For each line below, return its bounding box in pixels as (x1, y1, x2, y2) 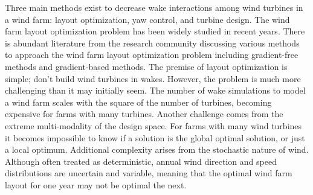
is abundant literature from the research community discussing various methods (5, 36, 300, 49)
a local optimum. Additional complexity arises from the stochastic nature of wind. (5, 143, 309, 156)
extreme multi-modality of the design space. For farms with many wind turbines (5, 119, 302, 132)
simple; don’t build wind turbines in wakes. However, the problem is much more (5, 72, 301, 85)
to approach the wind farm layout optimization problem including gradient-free (5, 48, 298, 61)
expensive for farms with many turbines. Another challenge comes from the (5, 107, 283, 120)
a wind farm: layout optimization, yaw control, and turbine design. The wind (5, 13, 290, 25)
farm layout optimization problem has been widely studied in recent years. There (5, 25, 305, 37)
